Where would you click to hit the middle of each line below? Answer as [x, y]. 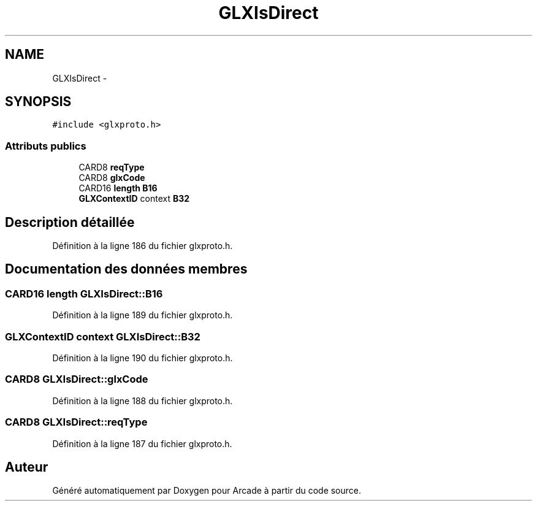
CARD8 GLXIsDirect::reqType [76, 422]
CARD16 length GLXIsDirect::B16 [84, 293]
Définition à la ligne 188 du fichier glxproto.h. [143, 401]
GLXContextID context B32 [134, 199]
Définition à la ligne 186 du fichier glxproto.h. [143, 246]
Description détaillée [70, 222]
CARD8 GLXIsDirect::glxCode [77, 379]
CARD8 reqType [112, 167]
